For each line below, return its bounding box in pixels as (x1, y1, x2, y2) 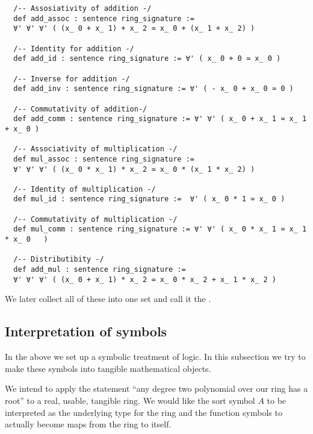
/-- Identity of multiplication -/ (13, 184, 156, 193)
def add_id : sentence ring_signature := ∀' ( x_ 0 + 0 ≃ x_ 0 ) (13, 54, 281, 63)
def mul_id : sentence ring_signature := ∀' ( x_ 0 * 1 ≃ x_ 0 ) (13, 195, 285, 204)
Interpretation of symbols (5, 322, 167, 341)
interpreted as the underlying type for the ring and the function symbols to (5, 406, 282, 418)
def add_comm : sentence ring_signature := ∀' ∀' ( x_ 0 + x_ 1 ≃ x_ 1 (13, 115, 307, 124)
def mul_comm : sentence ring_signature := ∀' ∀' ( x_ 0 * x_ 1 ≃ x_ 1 (13, 225, 307, 234)
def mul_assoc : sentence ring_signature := (13, 154, 194, 163)
